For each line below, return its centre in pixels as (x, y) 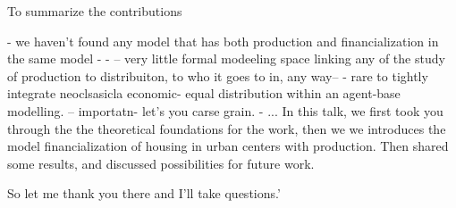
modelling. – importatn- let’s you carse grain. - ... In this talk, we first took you (225, 110)
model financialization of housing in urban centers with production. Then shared (228, 146)
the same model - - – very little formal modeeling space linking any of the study (226, 58)
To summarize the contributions (95, 11)
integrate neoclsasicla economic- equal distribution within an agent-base (204, 93)
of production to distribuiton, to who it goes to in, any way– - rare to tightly (218, 75)
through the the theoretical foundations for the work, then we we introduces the (227, 128)
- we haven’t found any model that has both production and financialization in (223, 41)
